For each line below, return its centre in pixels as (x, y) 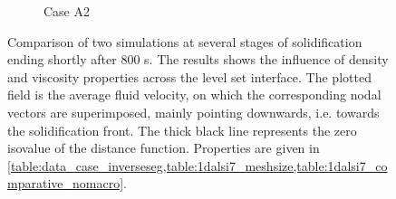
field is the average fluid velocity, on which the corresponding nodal (194, 95)
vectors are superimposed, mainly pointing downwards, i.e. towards (193, 112)
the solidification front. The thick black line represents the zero (182, 130)
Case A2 (67, 11)
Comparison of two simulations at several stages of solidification (185, 41)
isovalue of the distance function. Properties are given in (164, 148)
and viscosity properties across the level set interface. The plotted (189, 76)
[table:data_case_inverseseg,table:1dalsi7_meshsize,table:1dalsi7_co (198, 165)
